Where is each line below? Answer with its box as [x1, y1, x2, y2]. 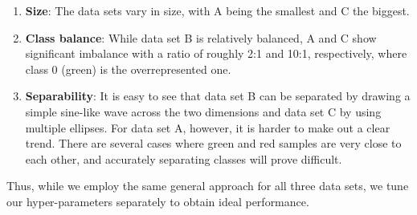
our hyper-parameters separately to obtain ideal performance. [6, 193, 309, 209]
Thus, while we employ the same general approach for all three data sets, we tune [6, 177, 409, 194]
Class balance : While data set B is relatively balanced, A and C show [25, 29, 377, 46]
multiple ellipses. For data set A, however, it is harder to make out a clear [25, 119, 390, 136]
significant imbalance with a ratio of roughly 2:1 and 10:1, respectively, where [25, 45, 407, 62]
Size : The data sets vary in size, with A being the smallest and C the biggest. [25, 2, 410, 18]
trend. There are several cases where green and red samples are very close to [25, 135, 402, 152]
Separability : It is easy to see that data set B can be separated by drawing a [25, 87, 411, 104]
